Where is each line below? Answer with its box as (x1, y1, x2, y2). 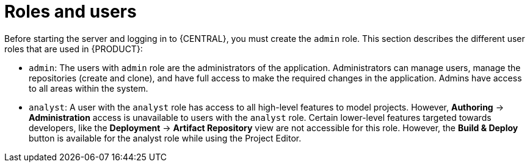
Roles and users (4, 1, 137, 22)
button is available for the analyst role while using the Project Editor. (29, 132, 302, 143)
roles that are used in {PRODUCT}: (4, 43, 143, 54)
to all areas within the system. (29, 83, 148, 94)
